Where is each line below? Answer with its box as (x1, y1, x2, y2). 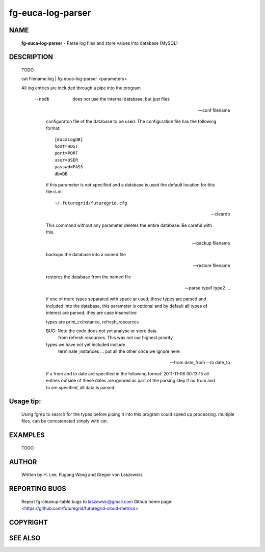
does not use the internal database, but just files (72, 96, 170, 102)
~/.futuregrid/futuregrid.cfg (54, 200, 128, 206)
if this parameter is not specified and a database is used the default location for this (46, 182, 215, 188)
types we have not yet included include (46, 342, 125, 347)
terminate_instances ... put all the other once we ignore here (58, 348, 180, 354)
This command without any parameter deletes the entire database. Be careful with (46, 222, 212, 228)
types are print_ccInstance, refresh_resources (46, 319, 139, 325)
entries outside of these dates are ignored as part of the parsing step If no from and (46, 378, 215, 384)
